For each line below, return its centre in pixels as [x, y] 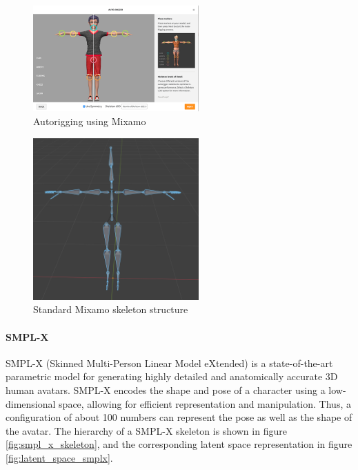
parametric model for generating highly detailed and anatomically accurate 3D [172, 376]
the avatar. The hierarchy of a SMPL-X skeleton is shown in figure [146, 430]
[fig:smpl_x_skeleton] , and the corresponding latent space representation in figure [179, 444]
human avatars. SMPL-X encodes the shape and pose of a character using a [166, 390]
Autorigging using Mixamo [90, 121]
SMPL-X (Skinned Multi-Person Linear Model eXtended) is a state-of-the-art [169, 363]
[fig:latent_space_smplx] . [59, 458]
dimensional [31, 403]
